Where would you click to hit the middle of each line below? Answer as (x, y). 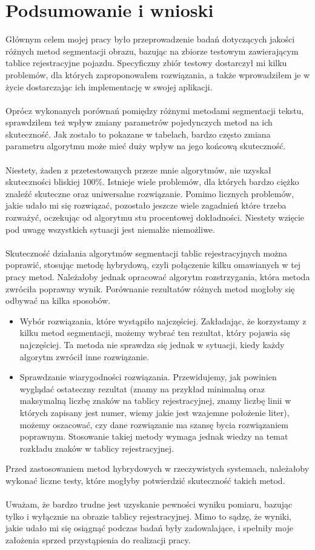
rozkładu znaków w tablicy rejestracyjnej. (97, 448)
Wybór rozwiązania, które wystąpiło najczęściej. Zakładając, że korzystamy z (163, 320)
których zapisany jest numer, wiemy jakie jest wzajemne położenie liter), (154, 412)
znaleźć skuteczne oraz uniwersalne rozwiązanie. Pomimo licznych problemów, (150, 193)
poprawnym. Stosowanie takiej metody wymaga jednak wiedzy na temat (154, 436)
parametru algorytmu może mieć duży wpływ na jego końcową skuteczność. (146, 146)
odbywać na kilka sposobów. (58, 300)
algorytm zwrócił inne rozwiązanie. (85, 356)
